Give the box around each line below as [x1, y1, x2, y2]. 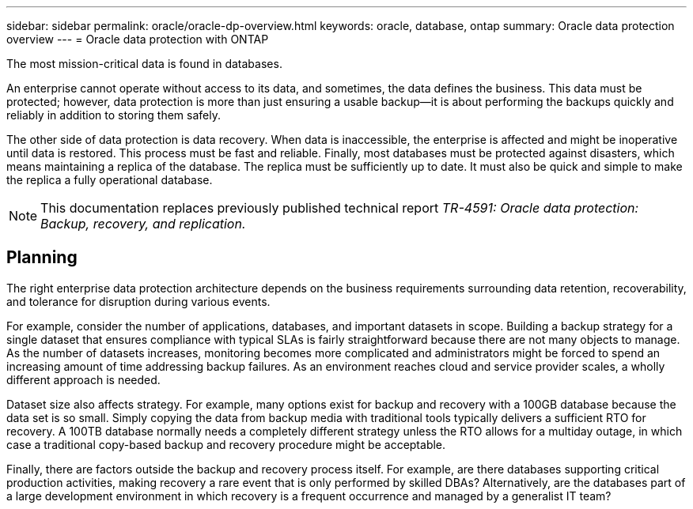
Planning [6, 247, 78, 268]
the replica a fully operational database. [6, 173, 213, 187]
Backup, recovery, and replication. [40, 216, 246, 232]
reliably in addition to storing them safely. [6, 108, 221, 122]
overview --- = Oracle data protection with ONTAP [6, 32, 269, 46]
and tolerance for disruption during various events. [6, 294, 271, 308]
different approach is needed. [6, 372, 161, 386]
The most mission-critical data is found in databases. [6, 57, 282, 70]
